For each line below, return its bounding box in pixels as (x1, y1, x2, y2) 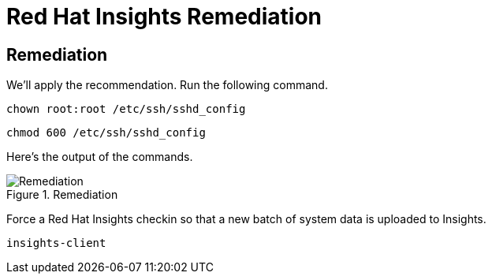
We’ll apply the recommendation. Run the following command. (6, 78, 328, 92)
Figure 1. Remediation (6, 188, 118, 202)
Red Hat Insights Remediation (6, 3, 322, 30)
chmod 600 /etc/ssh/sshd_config (6, 126, 206, 140)
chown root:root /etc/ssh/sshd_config (6, 103, 246, 116)
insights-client (6, 237, 106, 250)
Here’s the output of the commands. (6, 150, 193, 164)
